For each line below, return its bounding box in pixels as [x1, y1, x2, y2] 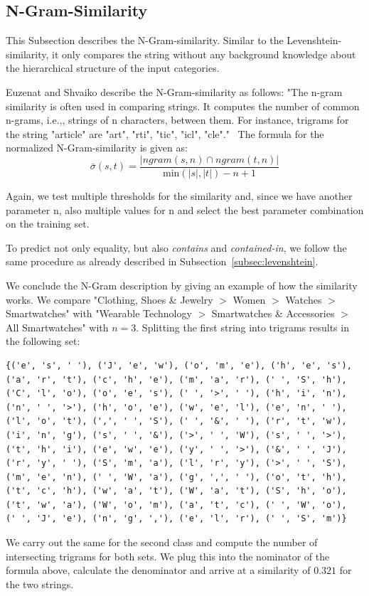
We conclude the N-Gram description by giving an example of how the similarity [6, 277, 358, 292]
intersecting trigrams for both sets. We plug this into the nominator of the [6, 548, 330, 563]
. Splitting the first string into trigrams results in [136, 319, 349, 334]
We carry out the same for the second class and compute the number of [6, 535, 318, 550]
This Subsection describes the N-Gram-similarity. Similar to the [6, 33, 284, 48]
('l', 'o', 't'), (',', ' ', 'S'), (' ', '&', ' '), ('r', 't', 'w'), [6, 416, 347, 427]
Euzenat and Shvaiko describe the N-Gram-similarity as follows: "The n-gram [6, 84, 343, 99]
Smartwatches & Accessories [211, 306, 335, 321]
